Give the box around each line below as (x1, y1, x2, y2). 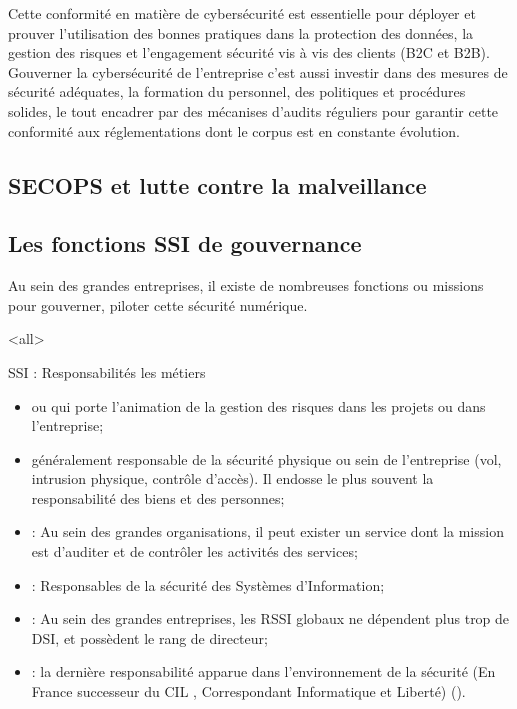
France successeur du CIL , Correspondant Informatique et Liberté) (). (31, 681, 466, 702)
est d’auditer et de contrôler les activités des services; (31, 541, 358, 562)
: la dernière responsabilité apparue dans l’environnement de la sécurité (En (31, 661, 496, 682)
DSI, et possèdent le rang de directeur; (31, 627, 268, 648)
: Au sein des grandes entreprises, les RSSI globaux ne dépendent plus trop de (31, 608, 510, 629)
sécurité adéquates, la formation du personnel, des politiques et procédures (8, 81, 466, 102)
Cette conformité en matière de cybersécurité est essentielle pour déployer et (8, 3, 476, 23)
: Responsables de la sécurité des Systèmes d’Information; (31, 574, 385, 595)
